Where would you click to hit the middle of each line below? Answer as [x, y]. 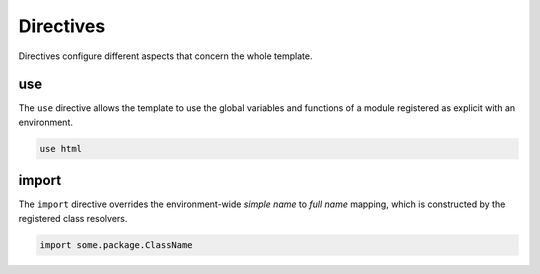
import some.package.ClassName [116, 244]
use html [61, 148]
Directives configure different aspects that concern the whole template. [165, 56]
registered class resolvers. [73, 218]
